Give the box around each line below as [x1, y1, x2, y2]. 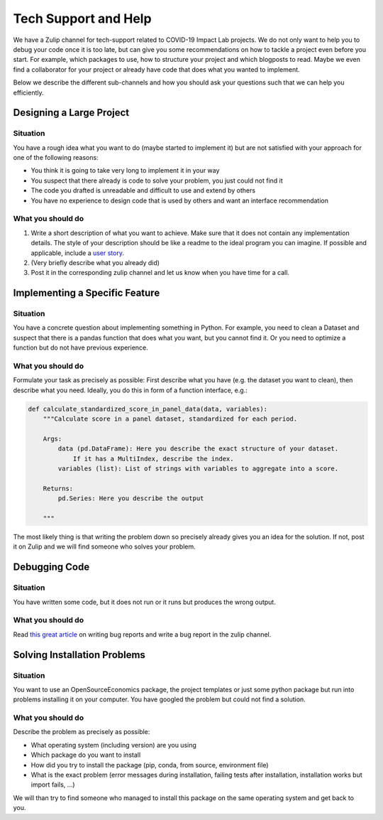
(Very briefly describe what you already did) [30, 258, 160, 266]
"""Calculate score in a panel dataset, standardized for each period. [43, 415, 298, 423]
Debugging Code [13, 561, 90, 573]
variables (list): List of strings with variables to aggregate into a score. [57, 465, 339, 473]
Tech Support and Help [13, 11, 152, 26]
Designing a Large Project [13, 107, 130, 119]
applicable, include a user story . [30, 249, 124, 257]
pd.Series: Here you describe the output [57, 495, 204, 502]
